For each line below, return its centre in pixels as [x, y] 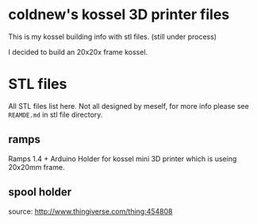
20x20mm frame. [36, 167]
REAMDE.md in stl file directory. [56, 114]
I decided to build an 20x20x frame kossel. [78, 52]
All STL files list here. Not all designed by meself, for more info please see [129, 106]
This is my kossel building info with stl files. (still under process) [112, 37]
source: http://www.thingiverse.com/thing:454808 [90, 211]
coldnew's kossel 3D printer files [119, 15]
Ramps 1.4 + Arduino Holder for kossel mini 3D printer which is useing [123, 158]
